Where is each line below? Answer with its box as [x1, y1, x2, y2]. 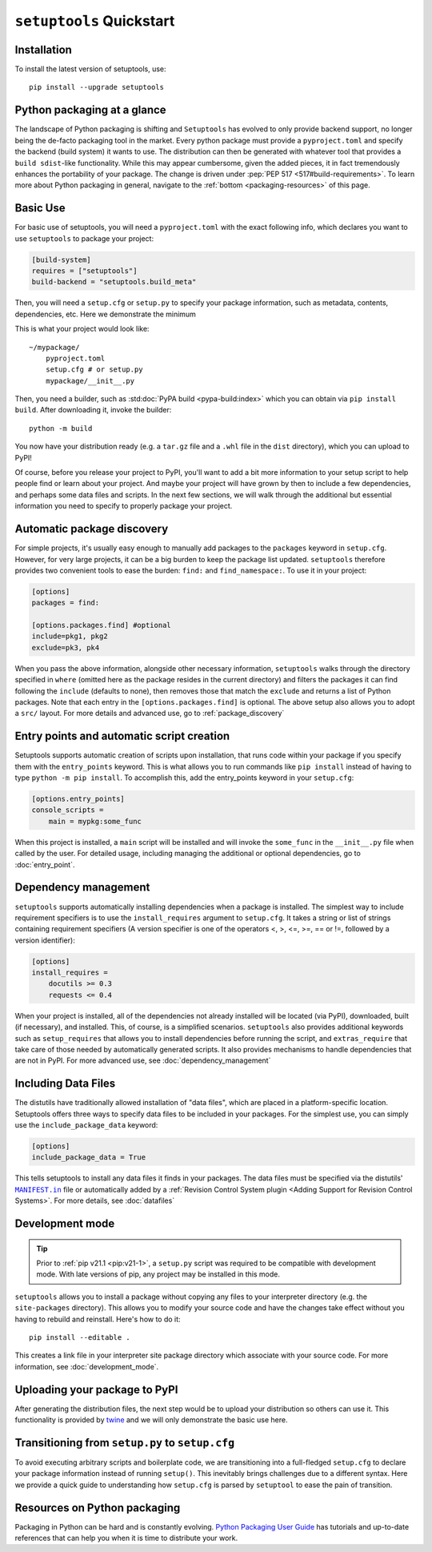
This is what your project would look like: [14, 324, 150, 334]
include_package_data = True [31, 1153, 146, 1162]
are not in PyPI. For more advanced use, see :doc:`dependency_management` [14, 1055, 271, 1065]
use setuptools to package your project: [14, 233, 154, 243]
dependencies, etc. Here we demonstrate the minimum [14, 309, 196, 319]
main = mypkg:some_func [48, 817, 142, 826]
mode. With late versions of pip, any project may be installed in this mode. [36, 1269, 280, 1279]
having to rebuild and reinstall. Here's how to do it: [14, 1314, 181, 1324]
